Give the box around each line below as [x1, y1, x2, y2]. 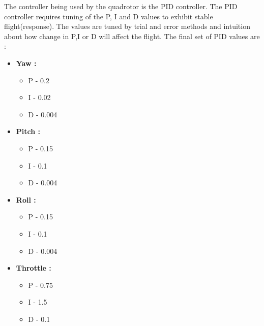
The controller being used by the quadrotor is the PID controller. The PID [4, 1, 238, 11]
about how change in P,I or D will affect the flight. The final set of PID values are [4, 30, 260, 41]
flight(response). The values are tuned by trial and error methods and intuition [4, 21, 250, 31]
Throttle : [16, 263, 51, 273]
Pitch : [16, 126, 41, 137]
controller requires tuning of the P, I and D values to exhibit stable [4, 11, 213, 21]
